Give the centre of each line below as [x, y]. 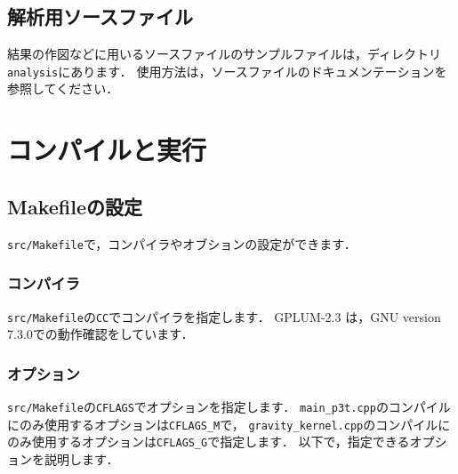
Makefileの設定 [75, 206]
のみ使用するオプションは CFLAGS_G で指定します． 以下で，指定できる [209, 442]
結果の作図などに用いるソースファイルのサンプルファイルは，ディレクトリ [224, 54]
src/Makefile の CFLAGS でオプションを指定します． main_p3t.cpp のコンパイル [229, 406]
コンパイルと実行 [107, 150]
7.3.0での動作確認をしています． [100, 334]
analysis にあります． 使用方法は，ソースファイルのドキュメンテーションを [227, 71]
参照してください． [63, 88]
